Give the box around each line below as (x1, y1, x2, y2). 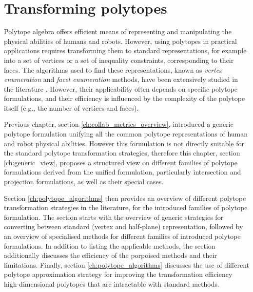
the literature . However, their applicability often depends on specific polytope (4, 83, 238, 94)
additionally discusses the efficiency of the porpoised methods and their (4, 250, 217, 260)
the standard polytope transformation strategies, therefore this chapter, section (4, 148, 240, 158)
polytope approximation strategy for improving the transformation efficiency (4, 269, 233, 279)
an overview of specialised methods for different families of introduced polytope (4, 231, 241, 241)
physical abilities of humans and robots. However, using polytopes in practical (4, 36, 237, 46)
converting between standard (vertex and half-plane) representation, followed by (4, 221, 243, 232)
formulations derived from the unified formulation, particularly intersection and (4, 167, 241, 177)
